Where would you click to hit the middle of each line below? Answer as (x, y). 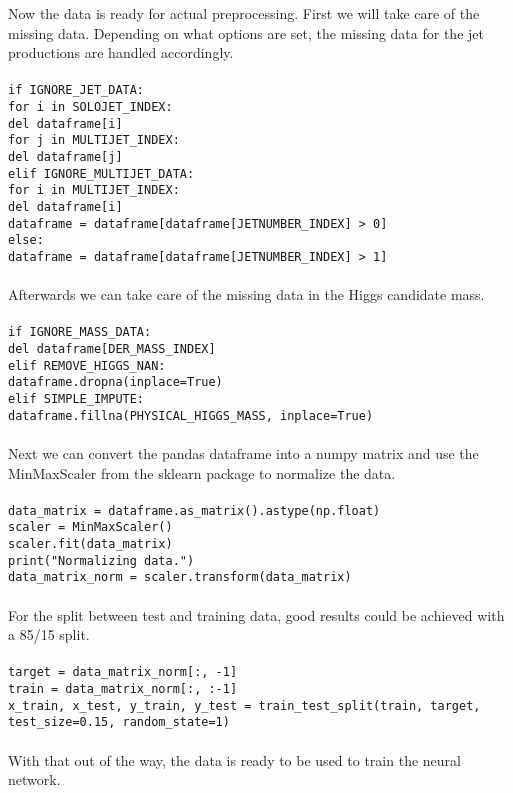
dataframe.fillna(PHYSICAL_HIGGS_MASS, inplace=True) (191, 415)
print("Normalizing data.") (101, 560)
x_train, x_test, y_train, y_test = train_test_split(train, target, (244, 705)
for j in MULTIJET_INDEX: (94, 140)
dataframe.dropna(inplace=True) (115, 382)
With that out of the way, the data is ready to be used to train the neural (234, 759)
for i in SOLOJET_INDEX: (90, 107)
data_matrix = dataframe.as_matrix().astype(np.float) (194, 510)
